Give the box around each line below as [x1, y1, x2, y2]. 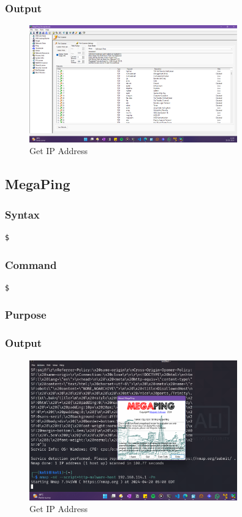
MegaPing [5, 174, 70, 193]
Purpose [5, 307, 47, 322]
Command [5, 257, 57, 272]
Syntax [5, 206, 40, 222]
